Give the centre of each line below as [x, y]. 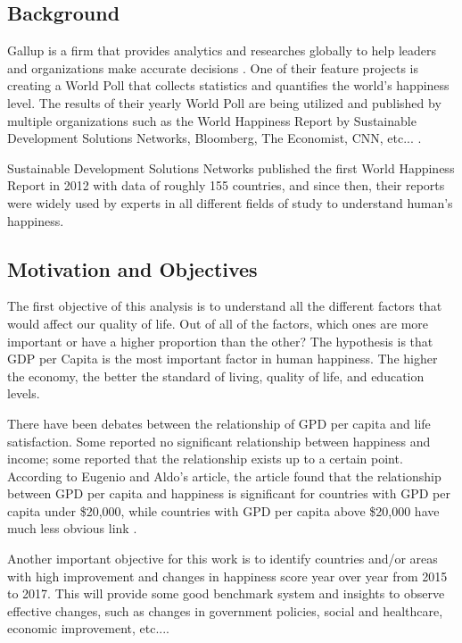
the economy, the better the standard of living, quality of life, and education [216, 376]
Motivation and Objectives [132, 268]
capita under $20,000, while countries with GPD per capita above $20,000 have [223, 510]
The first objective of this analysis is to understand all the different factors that [225, 306]
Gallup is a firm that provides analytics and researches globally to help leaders [222, 50]
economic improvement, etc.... [89, 628]
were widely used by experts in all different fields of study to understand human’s [230, 202]
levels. [24, 393]
